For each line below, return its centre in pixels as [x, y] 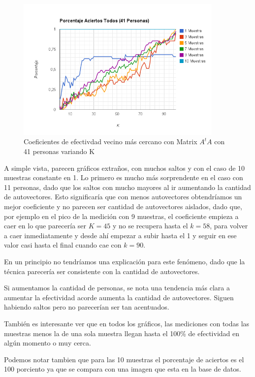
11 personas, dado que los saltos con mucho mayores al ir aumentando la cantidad [127, 187]
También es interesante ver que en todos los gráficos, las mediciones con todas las [127, 323]
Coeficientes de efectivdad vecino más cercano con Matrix [111, 141]
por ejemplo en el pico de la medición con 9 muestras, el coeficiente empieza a [121, 216]
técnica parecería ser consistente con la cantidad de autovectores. [102, 271]
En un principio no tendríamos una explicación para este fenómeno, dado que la [125, 261]
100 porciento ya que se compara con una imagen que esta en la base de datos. [123, 369]
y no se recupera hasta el [150, 226]
